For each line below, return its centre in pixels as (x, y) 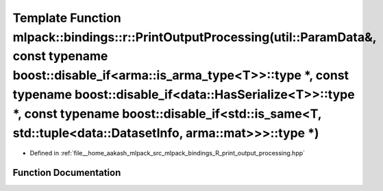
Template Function (67, 18)
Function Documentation (67, 173)
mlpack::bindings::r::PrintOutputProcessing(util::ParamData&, (195, 37)
